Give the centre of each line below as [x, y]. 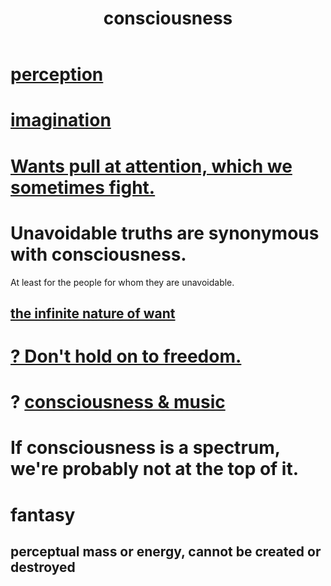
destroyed [43, 567]
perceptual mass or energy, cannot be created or [166, 552]
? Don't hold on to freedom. [126, 356]
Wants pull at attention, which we [151, 166]
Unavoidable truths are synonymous [165, 233]
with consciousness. [98, 254]
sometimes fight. [83, 187]
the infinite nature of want [93, 313]
